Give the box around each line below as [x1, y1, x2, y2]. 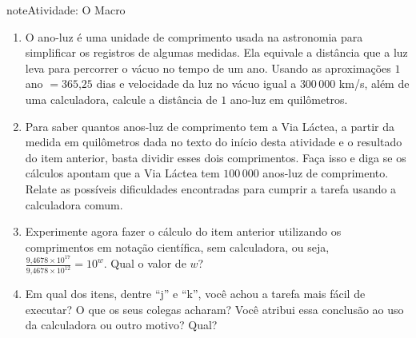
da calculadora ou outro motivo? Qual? [25, 316, 218, 333]
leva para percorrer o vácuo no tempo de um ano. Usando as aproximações [25, 59, 391, 76]
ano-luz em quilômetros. [230, 90, 348, 107]
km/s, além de [338, 75, 410, 92]
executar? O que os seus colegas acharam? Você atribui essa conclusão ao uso [25, 300, 404, 317]
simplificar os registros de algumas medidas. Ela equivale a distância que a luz [25, 44, 408, 61]
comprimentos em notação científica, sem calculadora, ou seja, [25, 238, 330, 255]
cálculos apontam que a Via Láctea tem [25, 165, 220, 181]
